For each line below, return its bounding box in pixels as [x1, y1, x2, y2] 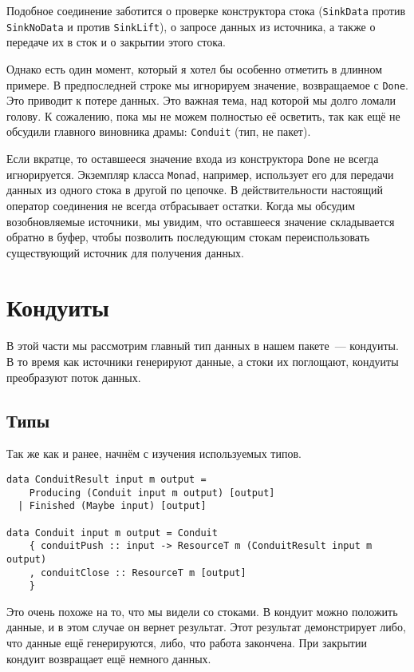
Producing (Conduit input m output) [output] [29, 487, 275, 499]
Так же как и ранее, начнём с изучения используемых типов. [6, 445, 302, 462]
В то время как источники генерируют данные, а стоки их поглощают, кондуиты [6, 353, 399, 369]
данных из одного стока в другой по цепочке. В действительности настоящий [6, 181, 384, 198]
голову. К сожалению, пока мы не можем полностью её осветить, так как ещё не [6, 107, 400, 124]
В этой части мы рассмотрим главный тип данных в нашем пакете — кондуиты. [6, 337, 399, 354]
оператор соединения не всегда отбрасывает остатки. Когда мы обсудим [6, 197, 356, 213]
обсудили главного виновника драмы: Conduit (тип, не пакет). [6, 123, 311, 140]
